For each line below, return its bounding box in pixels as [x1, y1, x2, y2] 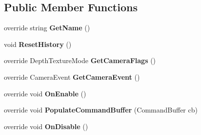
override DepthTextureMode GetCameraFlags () [4, 55, 156, 66]
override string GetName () [4, 22, 90, 33]
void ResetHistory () [4, 39, 72, 49]
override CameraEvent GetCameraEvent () [4, 71, 140, 82]
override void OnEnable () [4, 88, 86, 98]
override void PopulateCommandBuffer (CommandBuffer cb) [4, 105, 198, 115]
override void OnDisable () [4, 121, 88, 131]
